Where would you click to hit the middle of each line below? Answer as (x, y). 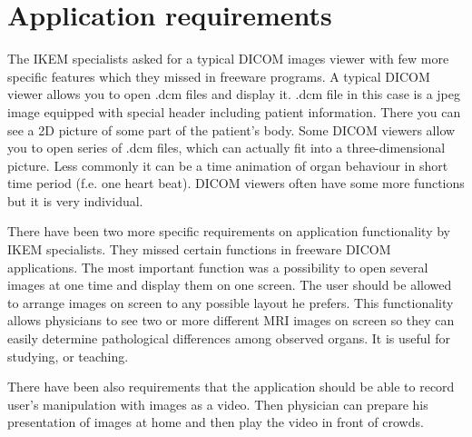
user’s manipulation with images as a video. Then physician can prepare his (218, 404)
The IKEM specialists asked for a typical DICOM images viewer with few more (228, 59)
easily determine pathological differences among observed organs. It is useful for (229, 338)
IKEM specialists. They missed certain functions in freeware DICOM (199, 249)
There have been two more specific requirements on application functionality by (229, 231)
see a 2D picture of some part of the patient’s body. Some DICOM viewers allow (231, 129)
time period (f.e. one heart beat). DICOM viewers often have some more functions (236, 183)
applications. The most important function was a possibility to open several (218, 267)
